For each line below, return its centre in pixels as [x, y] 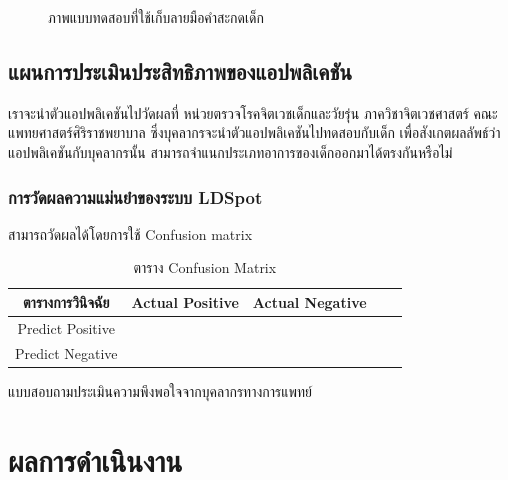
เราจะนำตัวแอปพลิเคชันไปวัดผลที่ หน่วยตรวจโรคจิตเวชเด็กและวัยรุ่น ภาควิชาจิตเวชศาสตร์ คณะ [253, 112]
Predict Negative [66, 352]
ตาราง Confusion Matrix [205, 267]
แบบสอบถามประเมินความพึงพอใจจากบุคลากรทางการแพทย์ [160, 390]
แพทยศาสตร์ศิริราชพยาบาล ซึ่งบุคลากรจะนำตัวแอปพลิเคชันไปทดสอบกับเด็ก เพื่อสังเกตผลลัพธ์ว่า [254, 132]
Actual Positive [185, 301]
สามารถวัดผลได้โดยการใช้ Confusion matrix [130, 233]
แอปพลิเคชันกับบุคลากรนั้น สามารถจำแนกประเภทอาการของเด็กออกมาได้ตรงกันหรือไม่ [230, 151]
